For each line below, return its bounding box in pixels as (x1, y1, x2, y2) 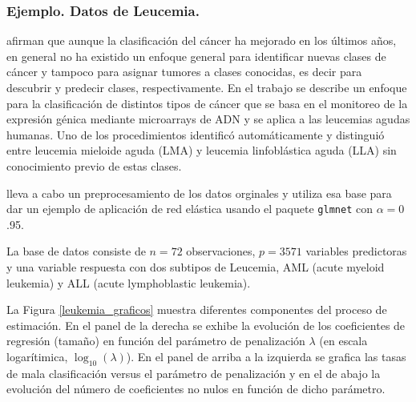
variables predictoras (305, 243, 407, 259)
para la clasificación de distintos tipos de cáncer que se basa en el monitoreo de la (6, 94, 408, 111)
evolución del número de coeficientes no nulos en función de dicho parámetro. (6, 380, 386, 397)
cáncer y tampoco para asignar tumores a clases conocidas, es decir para (6, 63, 362, 80)
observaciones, (186, 243, 256, 259)
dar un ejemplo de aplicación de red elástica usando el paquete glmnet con (6, 200, 373, 217)
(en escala (319, 332, 368, 349)
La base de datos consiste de (6, 243, 146, 259)
